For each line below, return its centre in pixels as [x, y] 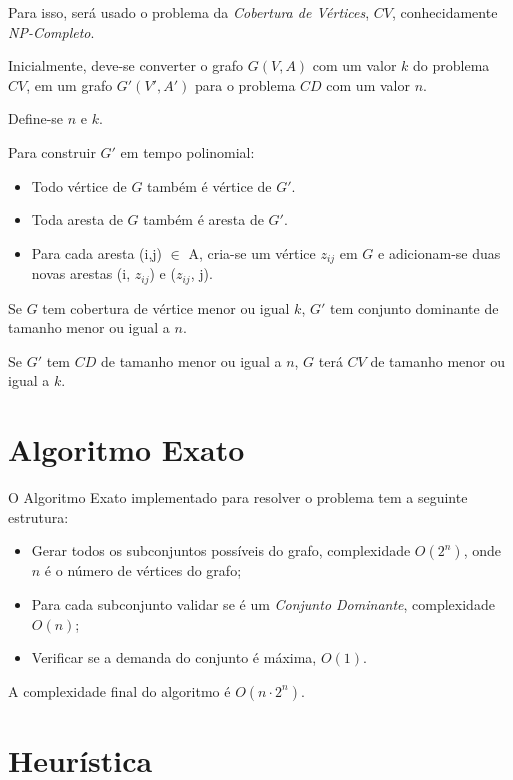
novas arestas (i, [81, 273]
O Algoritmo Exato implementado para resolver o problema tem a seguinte [238, 497]
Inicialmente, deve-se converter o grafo [126, 65]
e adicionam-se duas [439, 252]
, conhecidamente [445, 12]
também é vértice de [209, 185]
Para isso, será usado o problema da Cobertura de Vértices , [189, 12]
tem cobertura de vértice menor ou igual [166, 307]
